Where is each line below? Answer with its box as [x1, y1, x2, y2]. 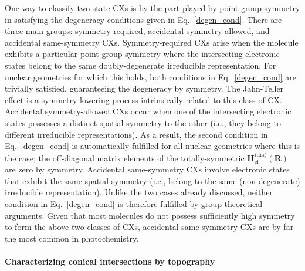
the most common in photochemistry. [5, 232, 139, 244]
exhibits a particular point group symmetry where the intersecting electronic [5, 48, 280, 60]
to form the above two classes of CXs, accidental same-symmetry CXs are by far [5, 221, 294, 233]
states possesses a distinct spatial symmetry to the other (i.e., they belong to [5, 116, 281, 128]
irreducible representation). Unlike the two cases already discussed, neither [5, 186, 273, 198]
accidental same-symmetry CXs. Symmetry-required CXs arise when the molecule [5, 36, 299, 48]
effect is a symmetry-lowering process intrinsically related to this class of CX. [5, 93, 282, 106]
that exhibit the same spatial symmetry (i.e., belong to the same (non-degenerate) [5, 174, 300, 187]
